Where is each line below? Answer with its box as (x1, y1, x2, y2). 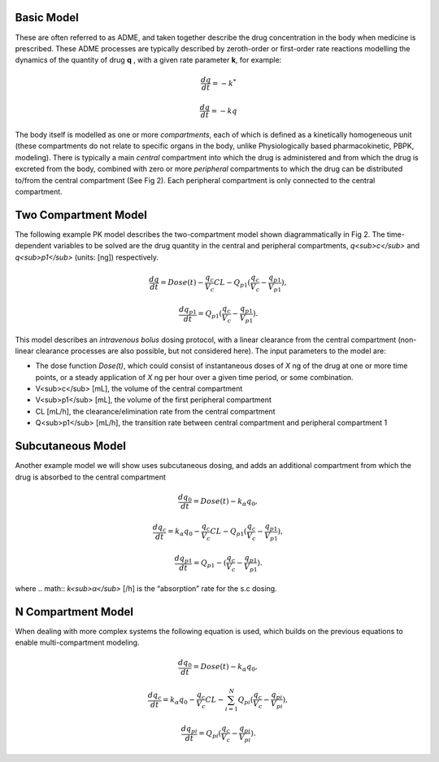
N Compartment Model (15, 605, 134, 619)
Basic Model (15, 11, 79, 24)
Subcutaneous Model (15, 440, 126, 453)
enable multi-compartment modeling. (15, 637, 140, 647)
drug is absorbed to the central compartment (15, 472, 167, 482)
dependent (15, 241, 52, 251)
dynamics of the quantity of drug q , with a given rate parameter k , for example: (15, 55, 282, 65)
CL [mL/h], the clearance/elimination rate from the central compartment (35, 406, 276, 416)
